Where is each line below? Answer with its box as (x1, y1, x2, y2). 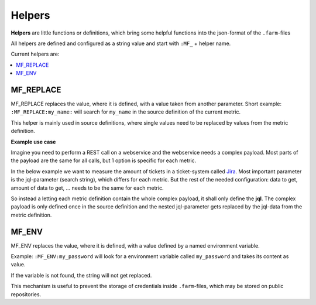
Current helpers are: (11, 50, 60, 58)
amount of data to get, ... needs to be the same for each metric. (11, 184, 164, 191)
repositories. (11, 290, 42, 298)
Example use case (11, 138, 56, 145)
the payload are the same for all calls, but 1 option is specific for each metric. (11, 157, 197, 164)
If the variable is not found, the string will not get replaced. (11, 272, 152, 279)
